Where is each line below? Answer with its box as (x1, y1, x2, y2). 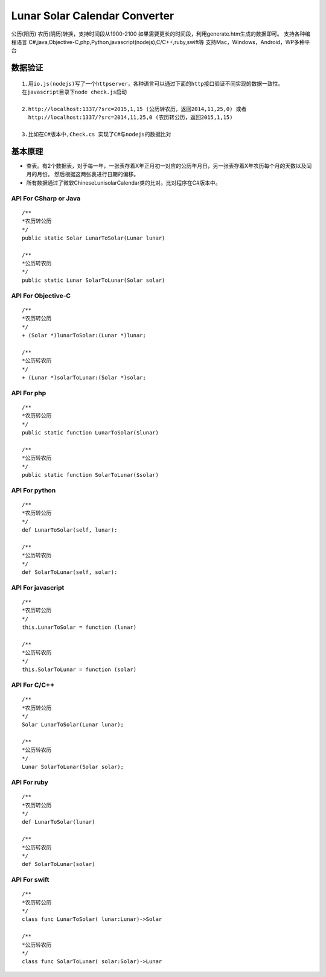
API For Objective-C (11, 291, 71, 300)
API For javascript (11, 583, 65, 591)
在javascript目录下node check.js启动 (22, 89, 127, 96)
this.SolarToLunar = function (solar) (22, 666, 137, 673)
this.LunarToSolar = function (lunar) (22, 624, 137, 631)
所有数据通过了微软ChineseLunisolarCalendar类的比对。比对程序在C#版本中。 (26, 179, 221, 186)
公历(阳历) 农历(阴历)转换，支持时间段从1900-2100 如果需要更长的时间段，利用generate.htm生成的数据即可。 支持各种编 (11, 30, 311, 37)
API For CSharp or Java (11, 194, 81, 202)
